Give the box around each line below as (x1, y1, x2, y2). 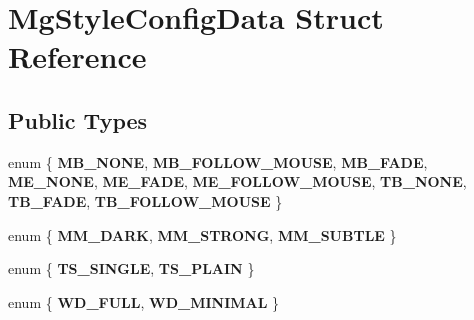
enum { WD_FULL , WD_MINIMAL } (8, 291, 280, 312)
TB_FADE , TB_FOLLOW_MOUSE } (8, 190, 283, 211)
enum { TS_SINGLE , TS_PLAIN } (8, 258, 255, 279)
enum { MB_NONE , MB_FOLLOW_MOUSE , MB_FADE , (8, 151, 428, 172)
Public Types (8, 104, 148, 135)
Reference (8, 36, 147, 77)
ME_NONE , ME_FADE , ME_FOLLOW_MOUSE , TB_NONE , (8, 171, 467, 192)
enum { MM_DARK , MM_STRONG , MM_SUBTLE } (8, 224, 397, 245)
